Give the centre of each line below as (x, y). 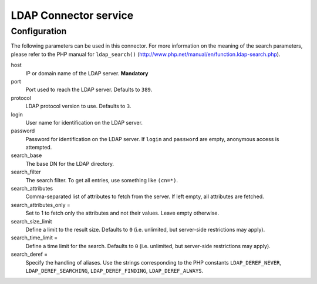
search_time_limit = (34, 238)
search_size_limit (31, 221)
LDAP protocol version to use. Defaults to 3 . (78, 106)
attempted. (39, 148)
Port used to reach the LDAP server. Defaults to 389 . (89, 90)
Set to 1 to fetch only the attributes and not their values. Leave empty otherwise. (122, 213)
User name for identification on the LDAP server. (84, 122)
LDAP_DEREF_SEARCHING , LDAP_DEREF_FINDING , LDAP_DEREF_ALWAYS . (114, 270)
